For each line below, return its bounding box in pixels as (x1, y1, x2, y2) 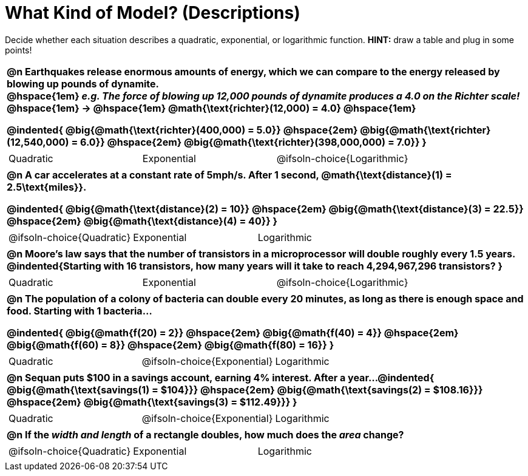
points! (5, 44, 32, 55)
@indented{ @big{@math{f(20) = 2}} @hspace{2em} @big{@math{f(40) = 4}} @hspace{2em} (7, 326, 459, 339)
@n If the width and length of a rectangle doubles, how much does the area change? (7, 428, 404, 441)
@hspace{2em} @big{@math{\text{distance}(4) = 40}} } (7, 214, 277, 227)
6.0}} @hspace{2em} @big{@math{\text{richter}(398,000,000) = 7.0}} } (80, 135, 427, 148)
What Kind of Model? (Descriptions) (5, 2, 300, 23)
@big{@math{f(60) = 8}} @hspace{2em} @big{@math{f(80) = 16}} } (7, 338, 334, 351)
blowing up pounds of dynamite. (7, 77, 159, 90)
